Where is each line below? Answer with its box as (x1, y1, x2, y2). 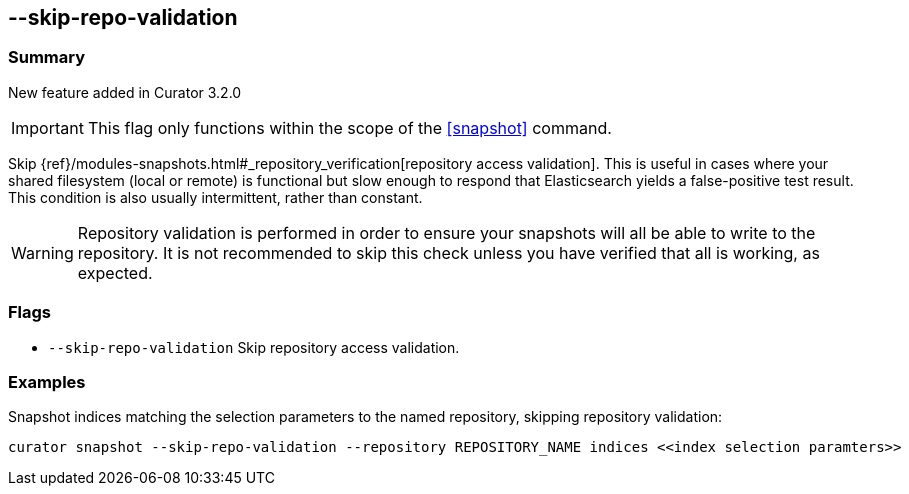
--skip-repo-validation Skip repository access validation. (48, 338, 460, 356)
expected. (77, 262, 153, 283)
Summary (8, 47, 86, 68)
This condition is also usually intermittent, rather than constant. (8, 188, 423, 206)
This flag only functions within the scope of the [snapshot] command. (87, 117, 612, 138)
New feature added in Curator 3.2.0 (8, 83, 242, 101)
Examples (8, 371, 86, 392)
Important (11, 117, 84, 138)
